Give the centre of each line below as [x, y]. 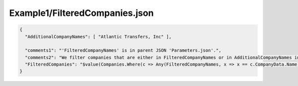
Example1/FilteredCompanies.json [81, 13]
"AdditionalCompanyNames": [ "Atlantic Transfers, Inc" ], [98, 37]
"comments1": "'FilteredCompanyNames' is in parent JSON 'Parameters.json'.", [123, 50]
